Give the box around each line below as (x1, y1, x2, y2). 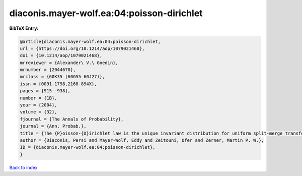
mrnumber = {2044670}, (20, 67, 76, 73)
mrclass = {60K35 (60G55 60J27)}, (20, 74, 105, 80)
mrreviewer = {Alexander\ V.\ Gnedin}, (20, 60, 118, 66)
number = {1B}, (20, 95, 57, 101)
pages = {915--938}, (20, 88, 70, 94)
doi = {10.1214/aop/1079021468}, (20, 53, 103, 58)
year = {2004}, (20, 102, 57, 108)
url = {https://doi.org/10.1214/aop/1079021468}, (20, 45, 145, 51)
